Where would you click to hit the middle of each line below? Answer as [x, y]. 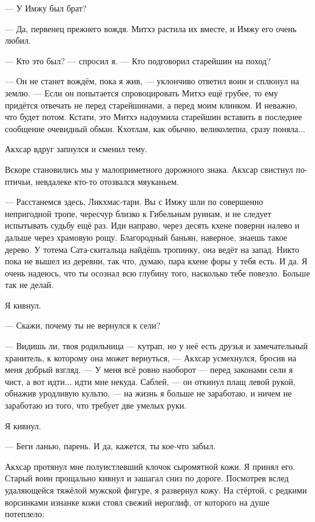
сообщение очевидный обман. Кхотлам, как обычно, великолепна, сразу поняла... [155, 128]
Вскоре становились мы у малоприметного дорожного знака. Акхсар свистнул [149, 169]
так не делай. [29, 285]
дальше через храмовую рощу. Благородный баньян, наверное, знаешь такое [146, 237]
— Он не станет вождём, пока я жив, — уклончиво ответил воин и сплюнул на [152, 81]
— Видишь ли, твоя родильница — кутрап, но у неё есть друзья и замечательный [156, 346]
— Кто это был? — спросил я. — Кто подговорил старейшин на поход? [138, 60]
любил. [18, 40]
